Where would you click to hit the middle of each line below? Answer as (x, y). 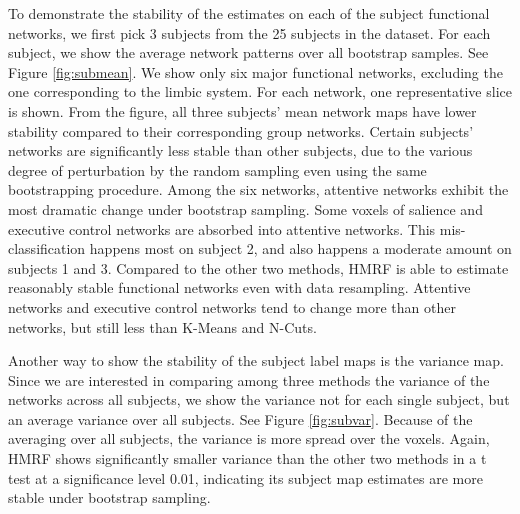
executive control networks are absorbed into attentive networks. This (222, 228)
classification (47, 248)
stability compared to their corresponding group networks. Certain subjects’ (241, 130)
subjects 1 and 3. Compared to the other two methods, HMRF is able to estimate (258, 267)
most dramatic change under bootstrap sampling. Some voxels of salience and (245, 208)
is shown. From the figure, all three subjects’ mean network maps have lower (242, 110)
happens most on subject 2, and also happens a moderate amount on (300, 248)
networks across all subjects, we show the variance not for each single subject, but (259, 399)
